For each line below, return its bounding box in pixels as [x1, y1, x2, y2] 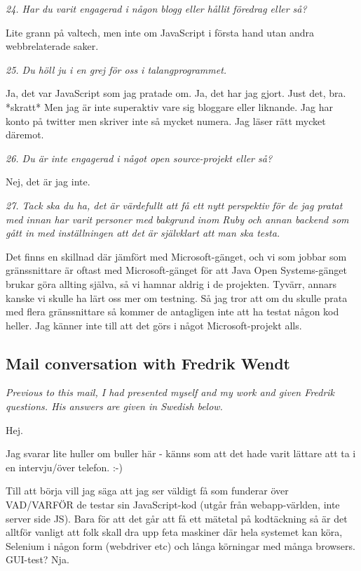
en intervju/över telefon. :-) [6, 459, 123, 474]
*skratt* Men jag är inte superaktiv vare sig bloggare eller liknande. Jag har [6, 99, 333, 114]
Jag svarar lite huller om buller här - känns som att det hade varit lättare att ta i [6, 446, 356, 461]
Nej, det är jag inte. [6, 174, 90, 189]
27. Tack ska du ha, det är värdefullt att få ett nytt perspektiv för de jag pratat [6, 197, 343, 212]
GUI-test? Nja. [6, 552, 69, 567]
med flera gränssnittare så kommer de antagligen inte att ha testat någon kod [6, 304, 339, 319]
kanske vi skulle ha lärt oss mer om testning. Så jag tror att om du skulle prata [6, 290, 348, 305]
